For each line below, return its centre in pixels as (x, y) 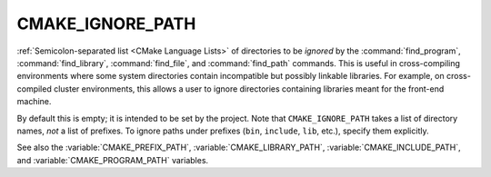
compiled (34, 88)
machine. (34, 102)
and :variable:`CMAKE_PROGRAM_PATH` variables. (113, 160)
